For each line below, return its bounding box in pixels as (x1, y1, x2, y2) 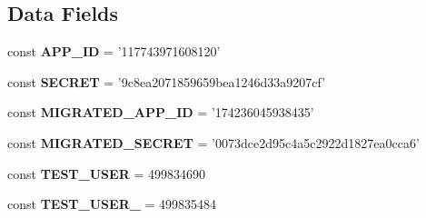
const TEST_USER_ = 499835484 (7, 194, 217, 213)
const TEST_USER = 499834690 (7, 163, 205, 183)
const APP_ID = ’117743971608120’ (7, 42, 221, 61)
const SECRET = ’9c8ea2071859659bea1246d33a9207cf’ (7, 72, 326, 91)
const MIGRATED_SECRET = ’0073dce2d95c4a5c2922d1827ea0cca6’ (7, 133, 420, 152)
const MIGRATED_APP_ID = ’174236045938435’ (7, 103, 314, 122)
